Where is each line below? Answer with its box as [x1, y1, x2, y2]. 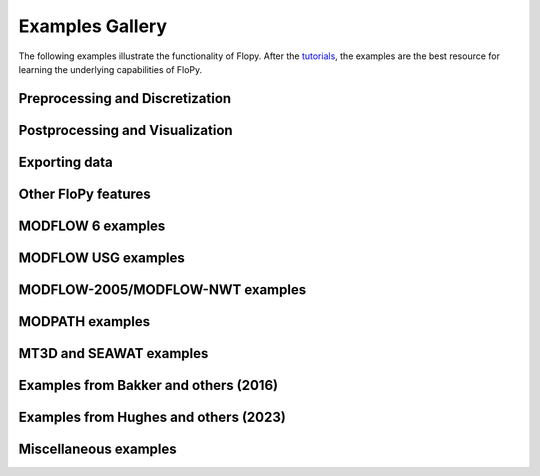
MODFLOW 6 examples [18, 217, 166, 234]
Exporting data [18, 153, 114, 170]
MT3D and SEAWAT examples [18, 345, 209, 362]
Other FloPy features [18, 185, 152, 202]
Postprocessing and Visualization [18, 121, 234, 139]
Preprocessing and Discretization [18, 90, 232, 107]
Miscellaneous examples [18, 440, 177, 457]
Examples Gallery [18, 15, 168, 37]
